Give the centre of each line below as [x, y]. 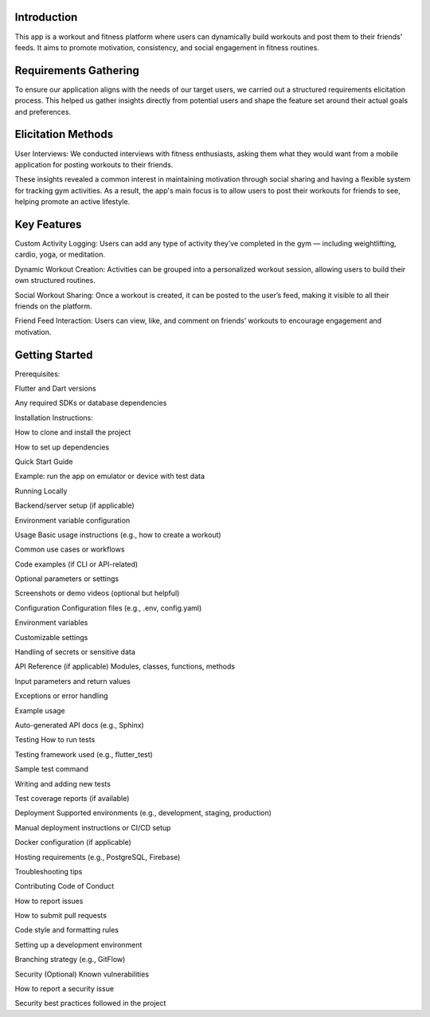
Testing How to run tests [55, 740]
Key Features [48, 224]
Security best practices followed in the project [90, 1003]
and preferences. [43, 112]
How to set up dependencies [62, 447]
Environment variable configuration [72, 520]
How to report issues [49, 901]
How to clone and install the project [73, 432]
